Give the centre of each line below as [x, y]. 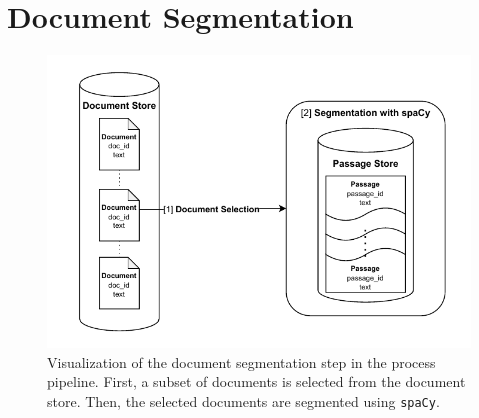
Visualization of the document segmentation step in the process [241, 361]
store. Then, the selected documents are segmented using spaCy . [243, 400]
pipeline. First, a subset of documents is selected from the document [256, 381]
